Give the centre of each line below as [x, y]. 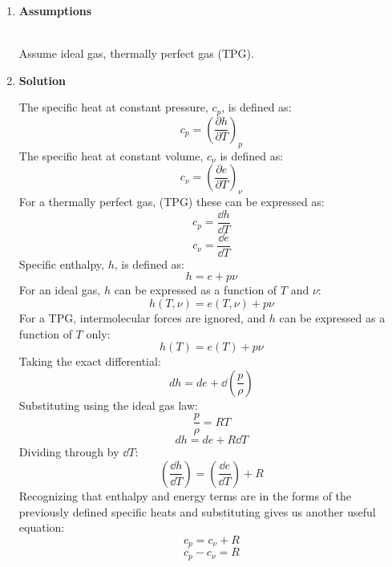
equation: [42, 527]
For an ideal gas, [60, 290]
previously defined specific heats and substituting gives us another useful [197, 511]
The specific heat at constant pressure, [113, 107]
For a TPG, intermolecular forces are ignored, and [142, 317]
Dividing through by [69, 452]
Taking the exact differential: [90, 361]
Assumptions [55, 10]
